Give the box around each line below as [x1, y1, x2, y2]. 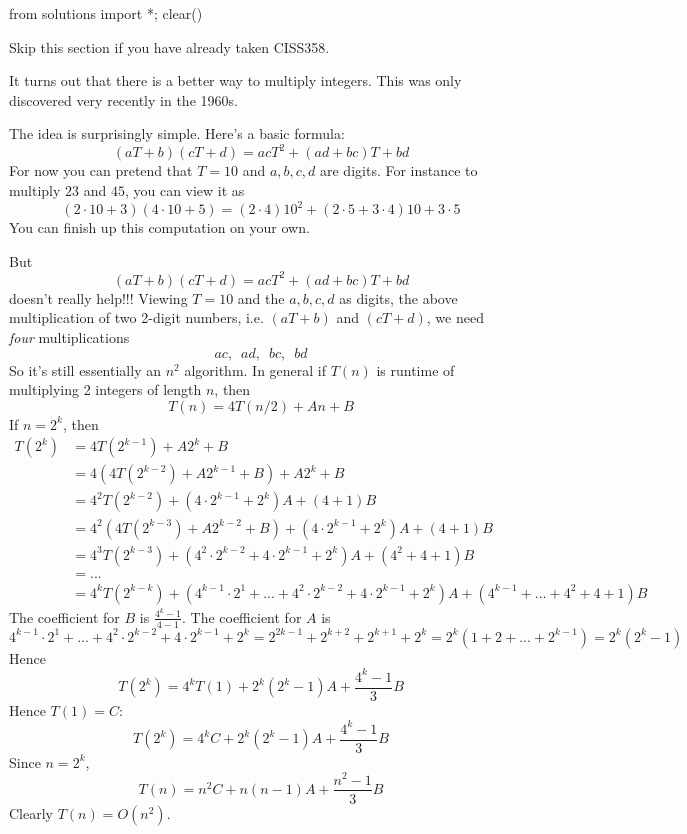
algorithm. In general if [184, 359, 327, 380]
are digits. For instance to [320, 160, 478, 181]
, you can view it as [124, 180, 245, 201]
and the [237, 287, 285, 308]
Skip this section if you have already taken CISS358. [9, 36, 330, 57]
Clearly [9, 802, 53, 823]
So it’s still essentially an [9, 359, 161, 380]
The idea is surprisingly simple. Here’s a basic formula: [9, 123, 345, 144]
